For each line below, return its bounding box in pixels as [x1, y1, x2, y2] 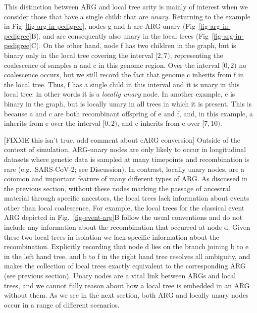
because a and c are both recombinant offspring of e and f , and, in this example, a [4, 108, 253, 118]
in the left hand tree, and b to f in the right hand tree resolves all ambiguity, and [4, 251, 250, 261]
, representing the [170, 50, 223, 60]
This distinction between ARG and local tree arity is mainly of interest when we [4, 1, 248, 11]
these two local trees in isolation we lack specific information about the [4, 231, 219, 242]
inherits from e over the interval [4, 118, 101, 128]
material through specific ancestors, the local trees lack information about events [4, 193, 249, 203]
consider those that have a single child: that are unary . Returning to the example [4, 11, 251, 21]
